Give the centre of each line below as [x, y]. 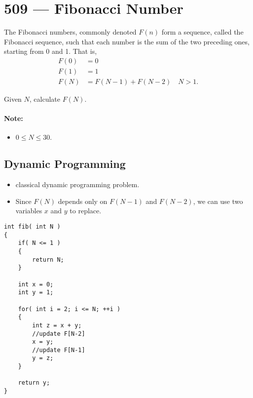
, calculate [45, 99]
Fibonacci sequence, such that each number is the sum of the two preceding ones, [127, 41]
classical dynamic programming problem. [77, 184]
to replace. [86, 211]
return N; [48, 259]
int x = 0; [36, 284]
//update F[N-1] [59, 350]
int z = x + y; [57, 325]
